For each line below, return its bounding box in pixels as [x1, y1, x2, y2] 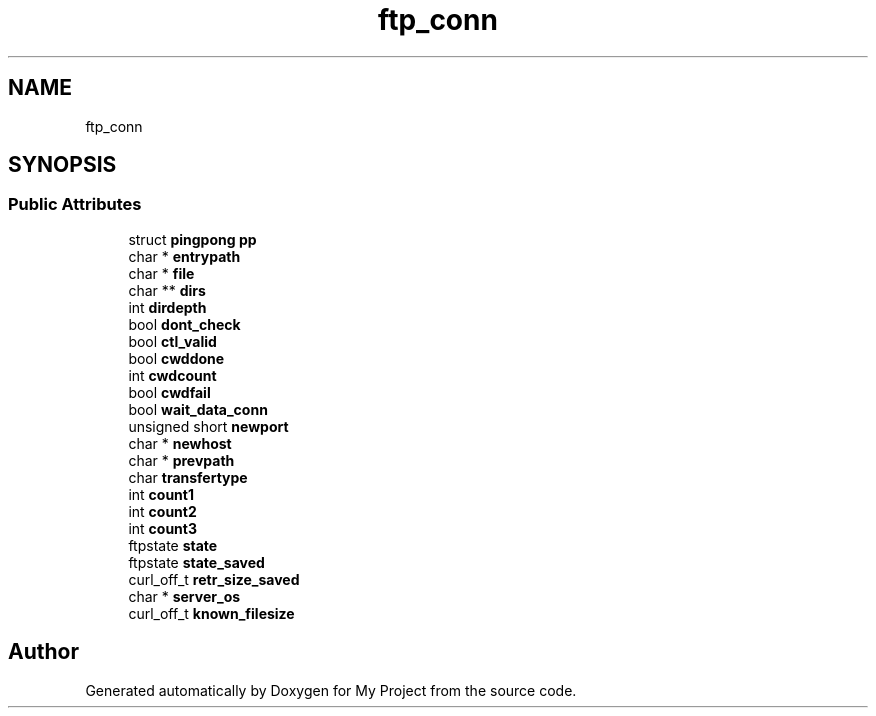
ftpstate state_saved [128, 553, 265, 571]
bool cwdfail [128, 383, 211, 401]
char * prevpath [128, 451, 235, 469]
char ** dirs [128, 281, 206, 299]
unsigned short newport [128, 417, 289, 435]
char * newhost [128, 434, 232, 452]
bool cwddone [128, 349, 225, 367]
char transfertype [128, 468, 248, 486]
